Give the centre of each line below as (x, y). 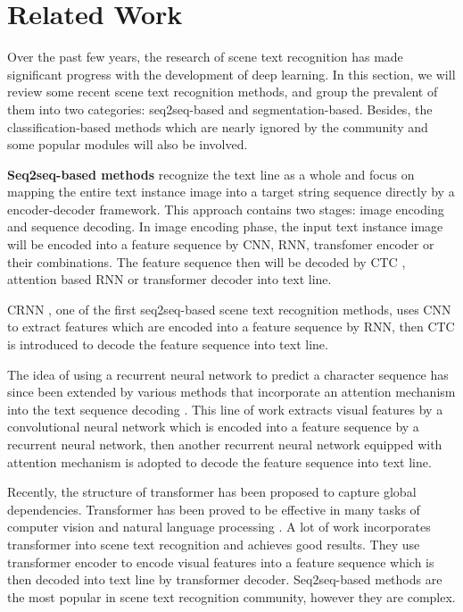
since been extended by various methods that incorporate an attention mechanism (231, 392)
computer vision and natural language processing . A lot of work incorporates (219, 527)
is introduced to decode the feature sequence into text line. (168, 344)
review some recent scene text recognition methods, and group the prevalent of (223, 92)
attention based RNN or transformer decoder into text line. (169, 279)
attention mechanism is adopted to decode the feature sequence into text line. (219, 461)
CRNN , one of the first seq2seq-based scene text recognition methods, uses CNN (229, 309)
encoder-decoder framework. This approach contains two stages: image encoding (226, 209)
